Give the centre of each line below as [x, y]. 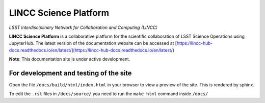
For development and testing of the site [70, 73]
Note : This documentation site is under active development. [69, 59]
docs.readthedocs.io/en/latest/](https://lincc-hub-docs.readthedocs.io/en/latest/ [91, 50]
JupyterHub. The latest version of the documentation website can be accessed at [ [93, 43]
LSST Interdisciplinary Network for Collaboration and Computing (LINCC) [83, 27]
